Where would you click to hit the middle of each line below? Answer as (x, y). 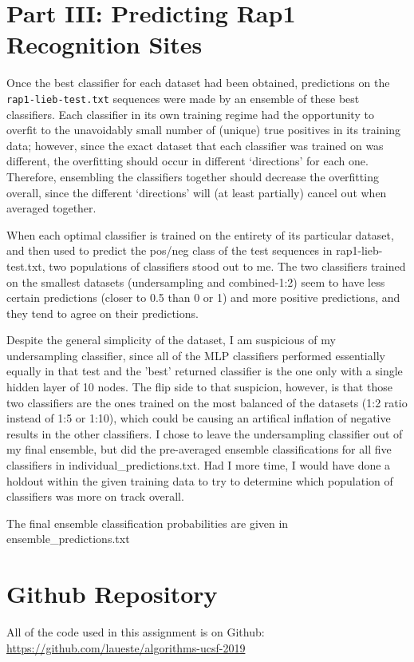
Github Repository (112, 594)
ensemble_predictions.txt (68, 539)
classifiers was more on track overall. (95, 496)
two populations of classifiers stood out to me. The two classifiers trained (227, 266)
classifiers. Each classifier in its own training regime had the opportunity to (190, 114)
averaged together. (51, 208)
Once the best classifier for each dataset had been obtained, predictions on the (198, 83)
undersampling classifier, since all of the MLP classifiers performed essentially (196, 355)
